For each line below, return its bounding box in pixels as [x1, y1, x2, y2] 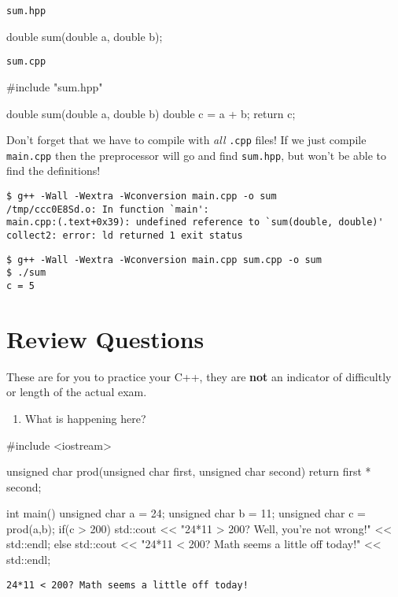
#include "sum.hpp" [6, 78, 103, 95]
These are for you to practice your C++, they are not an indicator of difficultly [6, 368, 392, 384]
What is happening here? [24, 410, 146, 426]
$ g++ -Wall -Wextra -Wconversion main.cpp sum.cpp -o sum [6, 254, 322, 265]
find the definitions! [6, 162, 101, 179]
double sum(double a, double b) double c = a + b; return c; [6, 105, 296, 121]
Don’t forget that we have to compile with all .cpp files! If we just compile [6, 132, 367, 148]
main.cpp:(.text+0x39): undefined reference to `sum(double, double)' [6, 217, 384, 228]
